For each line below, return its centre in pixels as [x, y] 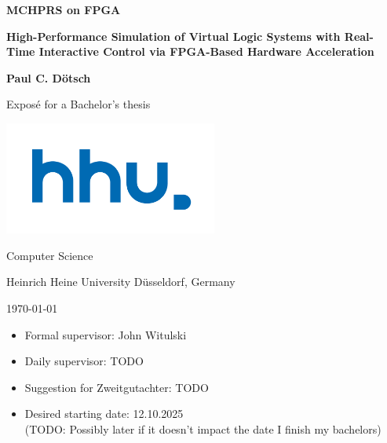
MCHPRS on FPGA [64, 9]
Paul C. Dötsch [49, 77]
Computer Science [50, 255]
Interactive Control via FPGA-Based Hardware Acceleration [206, 51]
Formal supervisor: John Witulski [106, 334]
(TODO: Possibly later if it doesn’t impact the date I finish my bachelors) [203, 429]
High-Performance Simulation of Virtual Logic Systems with [173, 36]
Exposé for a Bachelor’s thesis [78, 104]
